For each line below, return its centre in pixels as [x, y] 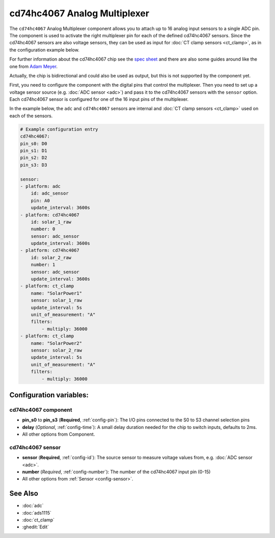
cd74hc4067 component [41, 410]
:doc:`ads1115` [37, 513]
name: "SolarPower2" [57, 343]
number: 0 [43, 229]
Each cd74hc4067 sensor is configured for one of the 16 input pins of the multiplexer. [99, 99]
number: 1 [43, 265]
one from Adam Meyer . [34, 66]
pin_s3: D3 [34, 165]
